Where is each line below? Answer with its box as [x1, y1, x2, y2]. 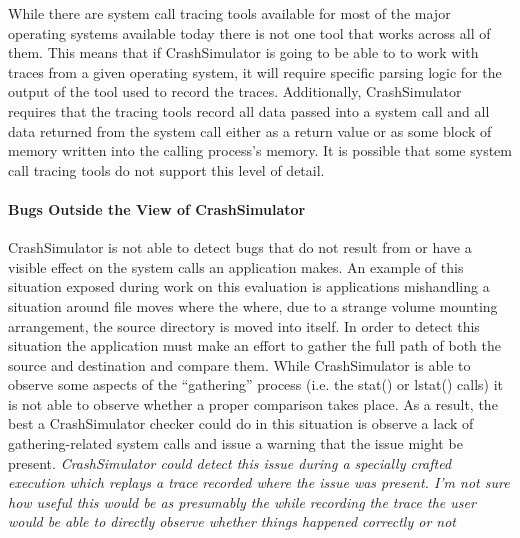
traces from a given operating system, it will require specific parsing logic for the [8, 61, 502, 82]
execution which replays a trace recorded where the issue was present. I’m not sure [8, 472, 510, 493]
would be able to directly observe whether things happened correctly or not [8, 511, 456, 532]
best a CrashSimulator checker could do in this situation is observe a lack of [8, 413, 474, 434]
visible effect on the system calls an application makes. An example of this [8, 256, 464, 277]
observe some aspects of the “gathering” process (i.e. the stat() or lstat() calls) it [8, 374, 504, 395]
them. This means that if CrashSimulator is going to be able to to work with [8, 42, 479, 63]
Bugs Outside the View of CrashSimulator [8, 198, 306, 219]
